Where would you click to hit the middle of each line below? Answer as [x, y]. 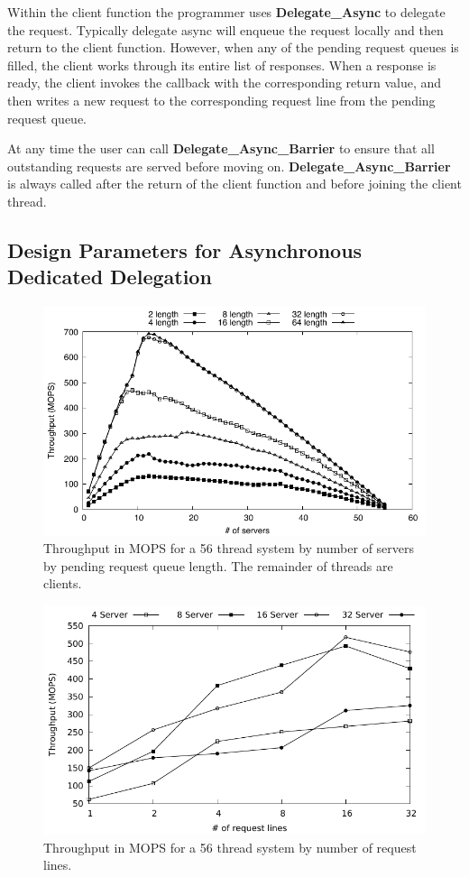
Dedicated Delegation [110, 277]
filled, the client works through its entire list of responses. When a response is [222, 65]
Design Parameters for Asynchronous [185, 249]
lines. [58, 865]
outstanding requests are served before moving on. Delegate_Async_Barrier [229, 166]
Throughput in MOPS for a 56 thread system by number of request [230, 847]
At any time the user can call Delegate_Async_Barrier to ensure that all [221, 148]
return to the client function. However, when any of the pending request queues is [233, 47]
